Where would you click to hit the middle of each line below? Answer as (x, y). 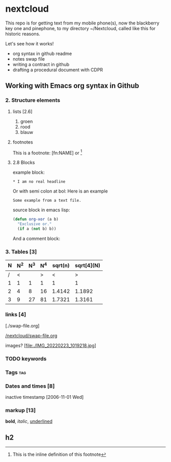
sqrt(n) (61, 265)
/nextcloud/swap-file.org (31, 335)
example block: (28, 172)
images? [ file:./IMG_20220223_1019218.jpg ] (51, 345)
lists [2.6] (22, 111)
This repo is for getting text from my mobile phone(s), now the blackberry (82, 23)
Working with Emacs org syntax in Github (72, 86)
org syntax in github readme (42, 53)
